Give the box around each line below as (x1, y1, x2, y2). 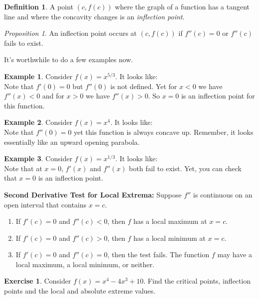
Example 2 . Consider (4, 117, 72, 127)
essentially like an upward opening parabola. (4, 136, 140, 147)
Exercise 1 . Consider (4, 276, 71, 286)
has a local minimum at (133, 232, 206, 243)
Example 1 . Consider (4, 71, 72, 81)
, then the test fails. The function (107, 249, 210, 260)
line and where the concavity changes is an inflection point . (4, 11, 185, 21)
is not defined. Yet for (110, 81, 177, 91)
